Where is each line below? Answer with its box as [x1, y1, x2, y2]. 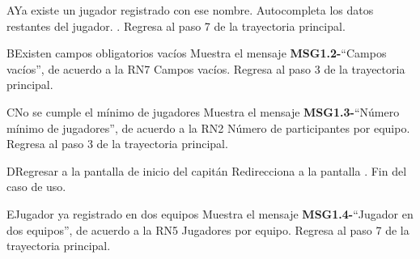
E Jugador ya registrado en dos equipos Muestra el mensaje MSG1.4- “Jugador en [6, 205, 414, 222]
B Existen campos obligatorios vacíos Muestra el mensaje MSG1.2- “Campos [6, 45, 387, 62]
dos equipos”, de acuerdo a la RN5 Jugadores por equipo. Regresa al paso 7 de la [6, 221, 409, 238]
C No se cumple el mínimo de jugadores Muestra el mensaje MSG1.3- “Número [6, 103, 400, 120]
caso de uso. [6, 178, 66, 195]
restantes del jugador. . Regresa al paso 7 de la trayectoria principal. [6, 17, 346, 34]
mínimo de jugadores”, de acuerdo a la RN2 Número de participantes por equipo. [6, 119, 410, 136]
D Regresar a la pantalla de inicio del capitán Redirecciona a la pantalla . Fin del [6, 162, 407, 179]
